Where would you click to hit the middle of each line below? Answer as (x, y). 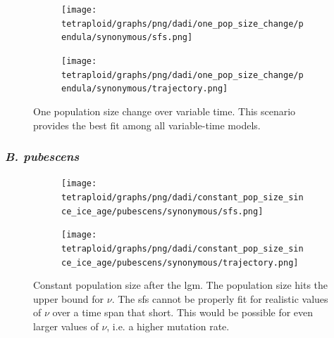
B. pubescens (42, 156)
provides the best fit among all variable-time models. (147, 125)
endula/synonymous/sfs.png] (127, 38)
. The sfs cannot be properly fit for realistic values (220, 298)
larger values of (66, 326)
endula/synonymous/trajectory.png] (145, 89)
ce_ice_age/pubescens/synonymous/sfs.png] (162, 211)
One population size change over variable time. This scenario (165, 111)
